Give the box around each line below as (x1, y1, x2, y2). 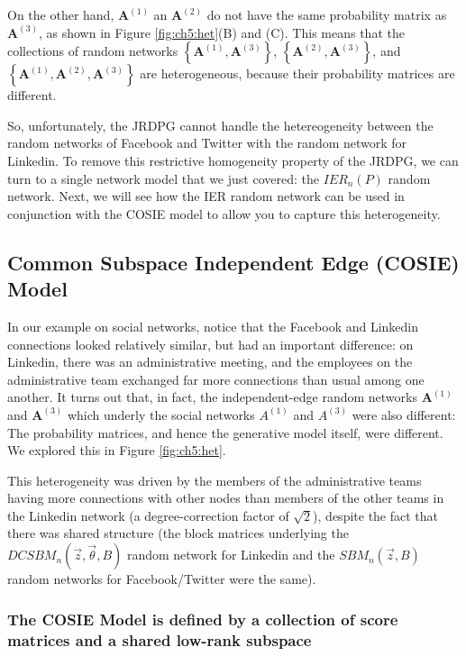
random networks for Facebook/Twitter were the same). (7, 569, 316, 588)
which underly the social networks (67, 405, 255, 424)
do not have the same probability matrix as (206, 5, 447, 23)
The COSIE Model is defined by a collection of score (7, 607, 398, 630)
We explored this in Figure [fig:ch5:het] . (7, 441, 226, 460)
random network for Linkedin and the (126, 545, 335, 564)
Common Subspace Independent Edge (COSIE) (7, 248, 460, 276)
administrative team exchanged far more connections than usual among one (7, 369, 425, 388)
